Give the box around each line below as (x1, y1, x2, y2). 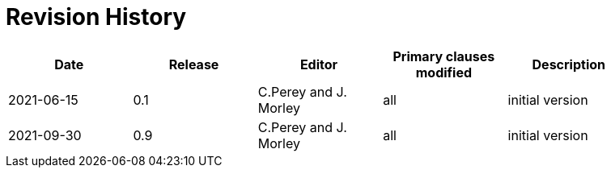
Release (168, 56, 219, 72)
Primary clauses (392, 48, 495, 64)
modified (415, 64, 473, 81)
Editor (299, 56, 338, 72)
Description (532, 56, 605, 72)
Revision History (6, 3, 187, 31)
